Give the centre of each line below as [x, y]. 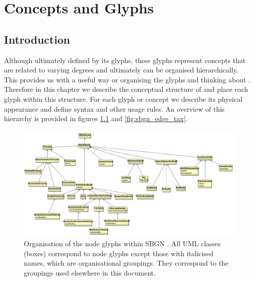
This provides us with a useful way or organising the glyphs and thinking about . [127, 79]
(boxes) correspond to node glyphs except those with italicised [119, 253]
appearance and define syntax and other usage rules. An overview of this [114, 108]
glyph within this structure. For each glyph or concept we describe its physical [123, 99]
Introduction [37, 39]
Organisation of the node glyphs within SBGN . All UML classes [122, 243]
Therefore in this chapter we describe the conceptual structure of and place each [126, 89]
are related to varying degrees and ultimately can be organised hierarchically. [121, 70]
